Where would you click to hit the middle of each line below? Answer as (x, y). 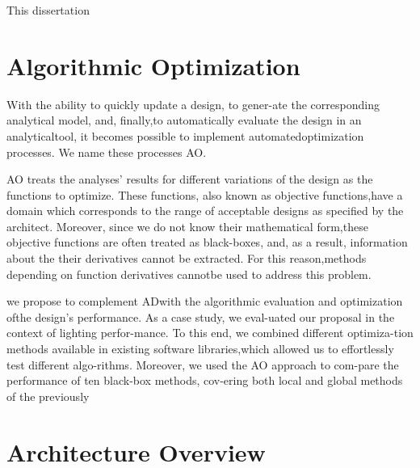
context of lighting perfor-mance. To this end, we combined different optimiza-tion (210, 333)
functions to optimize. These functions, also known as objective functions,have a (205, 194)
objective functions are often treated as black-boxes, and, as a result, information (207, 242)
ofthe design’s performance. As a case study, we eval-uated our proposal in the (201, 316)
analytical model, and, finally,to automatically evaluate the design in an (184, 120)
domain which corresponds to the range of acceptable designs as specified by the (205, 211)
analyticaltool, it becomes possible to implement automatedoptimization (185, 135)
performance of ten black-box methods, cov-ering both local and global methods (205, 380)
